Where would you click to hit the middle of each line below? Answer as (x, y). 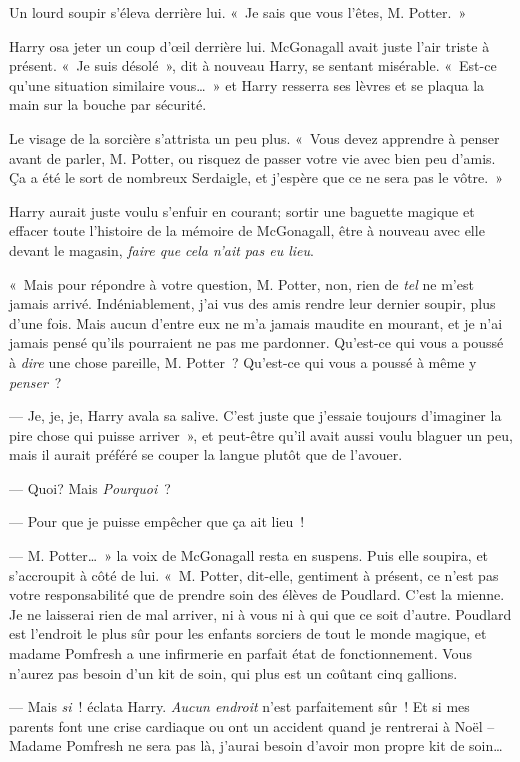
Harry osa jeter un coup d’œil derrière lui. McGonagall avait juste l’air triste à (249, 45)
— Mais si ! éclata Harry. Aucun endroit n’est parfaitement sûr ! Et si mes (239, 706)
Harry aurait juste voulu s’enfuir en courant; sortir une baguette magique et (242, 210)
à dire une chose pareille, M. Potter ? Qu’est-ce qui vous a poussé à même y (243, 361)
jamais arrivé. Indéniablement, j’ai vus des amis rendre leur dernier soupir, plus (252, 303)
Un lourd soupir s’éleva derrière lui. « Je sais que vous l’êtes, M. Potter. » (238, 12)
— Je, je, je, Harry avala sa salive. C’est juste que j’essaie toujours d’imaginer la (255, 415)
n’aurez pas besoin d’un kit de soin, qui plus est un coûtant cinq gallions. (233, 672)
